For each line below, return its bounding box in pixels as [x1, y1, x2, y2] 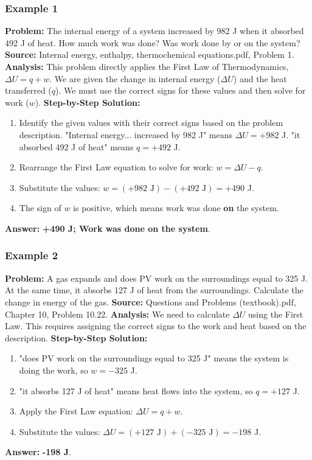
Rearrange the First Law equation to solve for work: [19, 161, 213, 173]
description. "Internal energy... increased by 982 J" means [19, 128, 232, 141]
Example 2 [5, 248, 58, 263]
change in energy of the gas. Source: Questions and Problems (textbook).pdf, [5, 295, 296, 308]
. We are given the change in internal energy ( [49, 72, 221, 85]
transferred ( [5, 84, 52, 97]
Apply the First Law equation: [19, 405, 133, 417]
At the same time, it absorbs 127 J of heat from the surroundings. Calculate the [5, 284, 303, 296]
